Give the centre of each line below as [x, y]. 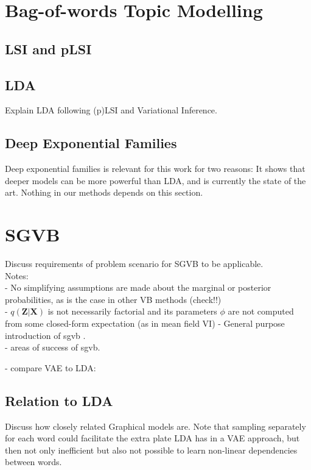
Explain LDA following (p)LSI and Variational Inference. [111, 110]
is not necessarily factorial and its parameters [132, 311]
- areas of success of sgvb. [53, 347]
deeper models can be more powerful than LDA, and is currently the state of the [155, 180]
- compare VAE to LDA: [51, 367]
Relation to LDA [59, 400]
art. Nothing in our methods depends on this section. [104, 192]
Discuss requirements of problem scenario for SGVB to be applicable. [134, 264]
